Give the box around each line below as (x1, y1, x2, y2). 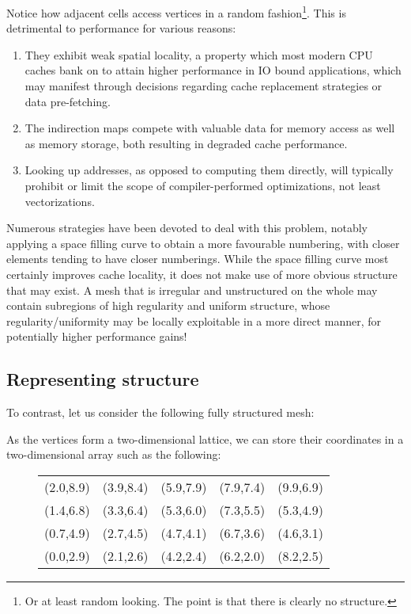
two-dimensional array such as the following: (6, 446, 221, 463)
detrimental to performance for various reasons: (6, 20, 236, 36)
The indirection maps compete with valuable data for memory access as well (25, 120, 395, 136)
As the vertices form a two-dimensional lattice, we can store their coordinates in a (6, 430, 404, 447)
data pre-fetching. (25, 93, 111, 109)
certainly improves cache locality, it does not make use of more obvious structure (6, 265, 398, 282)
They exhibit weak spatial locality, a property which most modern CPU (25, 46, 373, 63)
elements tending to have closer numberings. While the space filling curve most (6, 250, 389, 267)
